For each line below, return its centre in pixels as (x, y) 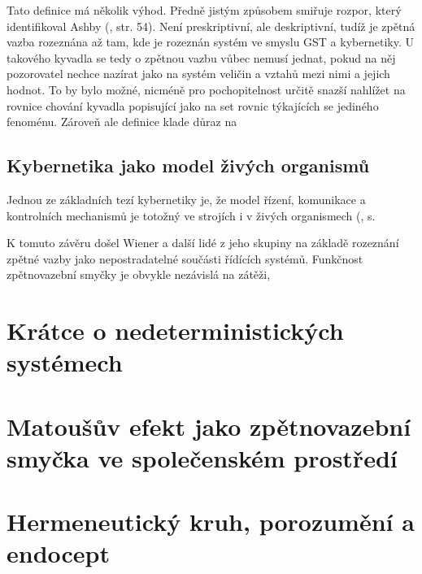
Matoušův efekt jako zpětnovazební (209, 426)
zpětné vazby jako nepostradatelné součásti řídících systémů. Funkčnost (185, 258)
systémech (65, 362)
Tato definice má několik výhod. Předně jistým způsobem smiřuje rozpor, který (204, 10)
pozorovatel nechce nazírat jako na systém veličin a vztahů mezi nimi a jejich (198, 74)
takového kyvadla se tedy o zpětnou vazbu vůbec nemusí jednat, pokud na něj (201, 57)
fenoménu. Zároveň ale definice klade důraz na (122, 122)
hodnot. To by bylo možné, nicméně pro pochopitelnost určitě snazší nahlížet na (206, 89)
